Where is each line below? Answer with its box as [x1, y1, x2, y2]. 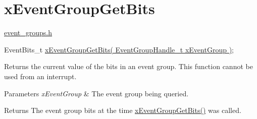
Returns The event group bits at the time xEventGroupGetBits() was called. [4, 105, 241, 115]
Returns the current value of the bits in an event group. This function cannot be [4, 61, 253, 72]
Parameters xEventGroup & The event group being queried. [4, 88, 189, 98]
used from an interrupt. [4, 71, 77, 81]
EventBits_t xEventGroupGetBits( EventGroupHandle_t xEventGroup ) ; [4, 44, 234, 54]
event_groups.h [4, 27, 53, 38]
